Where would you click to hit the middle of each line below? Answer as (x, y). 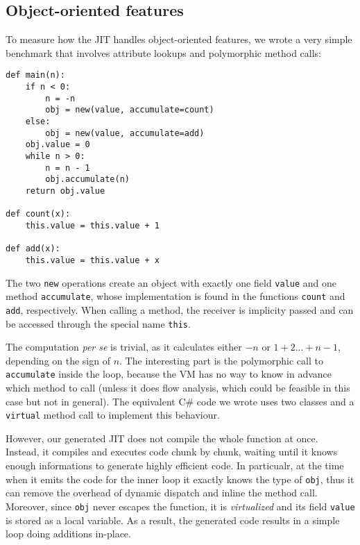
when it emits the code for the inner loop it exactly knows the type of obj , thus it (180, 479)
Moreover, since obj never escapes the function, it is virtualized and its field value (180, 506)
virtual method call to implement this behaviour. (113, 415)
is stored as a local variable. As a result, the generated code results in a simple (173, 520)
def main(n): (35, 75)
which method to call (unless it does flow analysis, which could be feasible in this (178, 388)
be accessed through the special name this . (98, 323)
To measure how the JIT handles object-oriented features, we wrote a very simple (179, 39)
